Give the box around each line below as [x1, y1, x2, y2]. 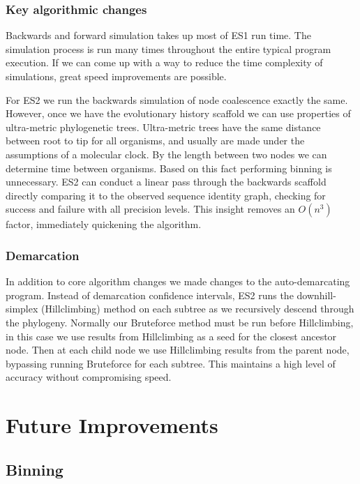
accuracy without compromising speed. [6, 370, 172, 384]
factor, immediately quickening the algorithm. [6, 217, 202, 232]
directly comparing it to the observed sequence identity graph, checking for [6, 188, 326, 202]
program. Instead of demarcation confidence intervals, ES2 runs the [6, 287, 294, 302]
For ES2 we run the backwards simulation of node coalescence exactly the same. [6, 92, 348, 107]
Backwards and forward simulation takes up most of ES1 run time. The [6, 28, 311, 43]
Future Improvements [6, 411, 218, 439]
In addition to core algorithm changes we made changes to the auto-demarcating [6, 274, 350, 289]
